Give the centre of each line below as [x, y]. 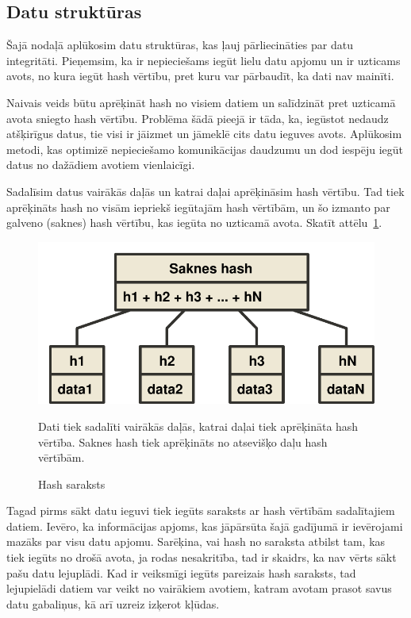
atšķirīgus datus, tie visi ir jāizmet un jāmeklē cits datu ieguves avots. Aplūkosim [204, 134]
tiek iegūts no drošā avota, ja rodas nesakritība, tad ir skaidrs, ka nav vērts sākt [202, 557]
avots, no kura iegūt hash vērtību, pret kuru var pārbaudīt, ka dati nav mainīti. [200, 76]
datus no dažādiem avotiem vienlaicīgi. [101, 165]
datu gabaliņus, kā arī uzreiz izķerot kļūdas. [113, 603]
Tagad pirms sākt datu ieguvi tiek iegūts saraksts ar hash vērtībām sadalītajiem [201, 511]
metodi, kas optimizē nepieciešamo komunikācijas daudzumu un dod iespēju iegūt [205, 149]
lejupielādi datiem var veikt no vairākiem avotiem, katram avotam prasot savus [199, 588]
